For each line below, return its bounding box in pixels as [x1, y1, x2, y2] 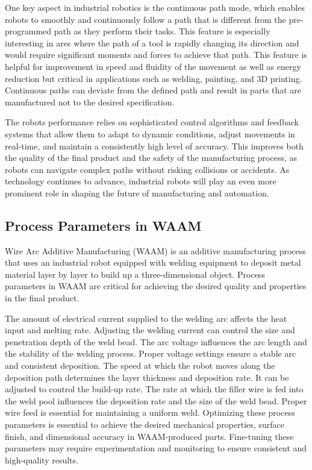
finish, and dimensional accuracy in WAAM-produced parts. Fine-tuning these [5, 430, 294, 442]
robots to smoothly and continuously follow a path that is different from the [5, 13, 286, 25]
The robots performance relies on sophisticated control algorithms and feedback [5, 116, 299, 128]
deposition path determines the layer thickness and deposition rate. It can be [5, 371, 289, 383]
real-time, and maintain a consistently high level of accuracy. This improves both [5, 139, 304, 152]
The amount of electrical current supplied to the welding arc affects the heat [5, 312, 287, 324]
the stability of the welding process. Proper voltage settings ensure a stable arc [5, 347, 296, 360]
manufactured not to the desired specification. [5, 95, 175, 108]
